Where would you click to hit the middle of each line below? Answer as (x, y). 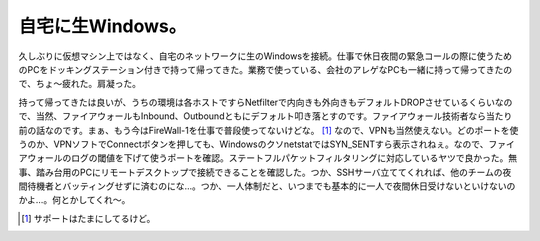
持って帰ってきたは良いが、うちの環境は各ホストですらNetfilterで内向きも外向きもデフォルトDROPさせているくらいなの (265, 102)
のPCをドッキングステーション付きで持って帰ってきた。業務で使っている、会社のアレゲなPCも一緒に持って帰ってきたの (265, 69)
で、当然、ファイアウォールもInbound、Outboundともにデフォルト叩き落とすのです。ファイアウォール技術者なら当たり (265, 116)
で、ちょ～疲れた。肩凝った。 (80, 84)
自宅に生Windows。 (102, 26)
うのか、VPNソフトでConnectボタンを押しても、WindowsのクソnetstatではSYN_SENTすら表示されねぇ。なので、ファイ (266, 144)
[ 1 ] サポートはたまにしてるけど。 (88, 218)
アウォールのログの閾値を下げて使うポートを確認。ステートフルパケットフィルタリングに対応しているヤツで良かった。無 (268, 158)
